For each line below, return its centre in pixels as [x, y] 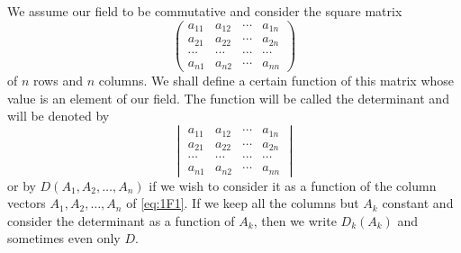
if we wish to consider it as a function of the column [293, 185]
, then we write [295, 220]
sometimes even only [64, 238]
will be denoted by [59, 116]
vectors [27, 203]
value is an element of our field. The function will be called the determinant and [228, 98]
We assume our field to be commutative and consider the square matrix [205, 11]
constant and [418, 203]
